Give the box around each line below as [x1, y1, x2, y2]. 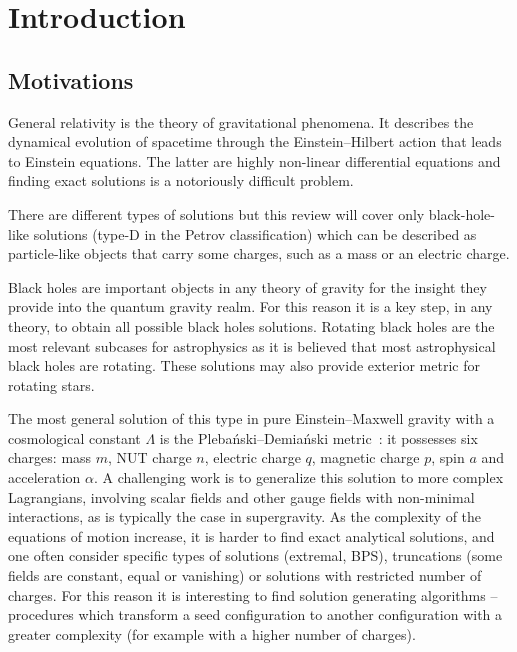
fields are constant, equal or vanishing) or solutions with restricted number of [8, 565, 482, 586]
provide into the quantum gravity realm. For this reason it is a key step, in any [8, 296, 493, 317]
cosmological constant [8, 427, 141, 448]
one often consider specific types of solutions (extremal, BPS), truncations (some [8, 545, 503, 566]
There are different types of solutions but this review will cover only [8, 203, 425, 224]
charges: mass [8, 447, 92, 468]
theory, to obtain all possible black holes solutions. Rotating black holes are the [8, 315, 495, 336]
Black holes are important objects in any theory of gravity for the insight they [8, 276, 487, 297]
